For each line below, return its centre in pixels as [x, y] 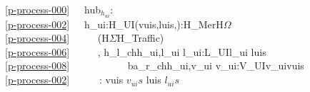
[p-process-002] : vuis [64, 80]
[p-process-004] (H [57, 38]
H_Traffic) [140, 38]
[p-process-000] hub [53, 9]
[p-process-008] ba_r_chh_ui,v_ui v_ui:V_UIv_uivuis [155, 65]
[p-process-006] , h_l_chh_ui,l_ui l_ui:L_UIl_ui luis [136, 51]
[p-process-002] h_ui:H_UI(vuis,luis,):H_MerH [114, 24]
